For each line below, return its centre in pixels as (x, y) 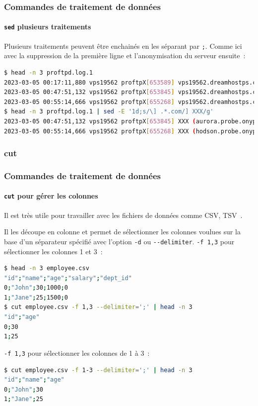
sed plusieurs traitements (48, 27)
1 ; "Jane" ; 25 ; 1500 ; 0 (36, 297)
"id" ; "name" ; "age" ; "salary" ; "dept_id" (68, 278)
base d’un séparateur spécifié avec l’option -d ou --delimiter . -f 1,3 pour (119, 241)
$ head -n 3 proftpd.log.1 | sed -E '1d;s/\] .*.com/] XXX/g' (109, 112)
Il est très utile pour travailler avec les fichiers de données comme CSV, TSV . (123, 215)
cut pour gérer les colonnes (51, 196)
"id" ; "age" (22, 317)
